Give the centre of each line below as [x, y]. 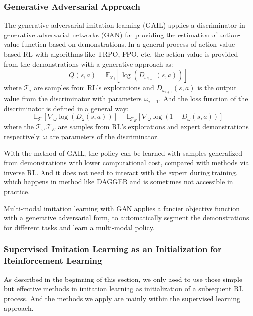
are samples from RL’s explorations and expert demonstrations [153, 126]
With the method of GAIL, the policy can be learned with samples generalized [123, 153]
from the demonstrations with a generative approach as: [89, 63]
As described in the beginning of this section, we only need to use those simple [123, 279]
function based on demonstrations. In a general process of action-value [128, 44]
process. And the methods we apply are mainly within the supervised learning [122, 298]
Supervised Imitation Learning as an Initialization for [113, 249]
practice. [17, 191]
